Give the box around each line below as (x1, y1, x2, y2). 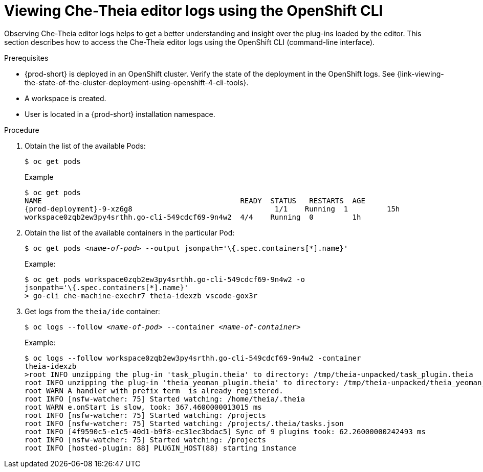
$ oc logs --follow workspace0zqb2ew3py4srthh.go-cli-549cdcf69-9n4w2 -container (25, 353, 361, 362)
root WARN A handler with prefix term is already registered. (25, 386, 283, 395)
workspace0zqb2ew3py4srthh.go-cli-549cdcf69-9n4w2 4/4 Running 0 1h (25, 213, 361, 221)
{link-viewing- (397, 69, 444, 78)
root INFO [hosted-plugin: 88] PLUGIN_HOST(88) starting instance (25, 443, 297, 452)
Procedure (4, 125, 39, 134)
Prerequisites (4, 53, 49, 62)
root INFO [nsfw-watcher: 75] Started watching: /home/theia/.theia (25, 394, 305, 403)
